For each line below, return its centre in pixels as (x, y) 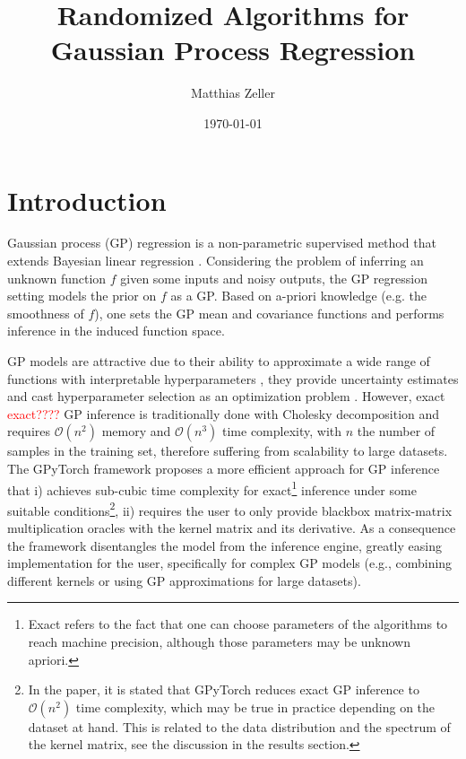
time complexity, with (282, 431)
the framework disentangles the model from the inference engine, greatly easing (224, 545)
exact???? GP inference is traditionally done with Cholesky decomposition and (224, 413)
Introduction (87, 200)
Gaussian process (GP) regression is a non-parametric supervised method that (222, 243)
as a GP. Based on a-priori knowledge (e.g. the (298, 296)
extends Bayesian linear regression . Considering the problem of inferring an (216, 261)
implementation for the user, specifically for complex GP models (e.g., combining (230, 563)
